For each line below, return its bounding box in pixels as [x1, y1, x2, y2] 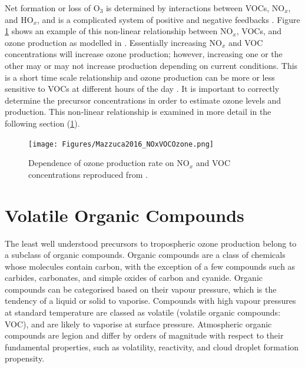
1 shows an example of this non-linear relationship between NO [5, 25, 233, 37]
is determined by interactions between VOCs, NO [105, 2, 285, 14]
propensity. [5, 352, 45, 364]
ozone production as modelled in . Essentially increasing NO [5, 36, 222, 48]
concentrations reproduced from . [28, 168, 148, 180]
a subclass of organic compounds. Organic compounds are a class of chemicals [5, 248, 286, 261]
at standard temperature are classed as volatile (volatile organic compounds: [5, 306, 281, 319]
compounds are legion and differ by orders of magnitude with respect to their [5, 329, 284, 342]
